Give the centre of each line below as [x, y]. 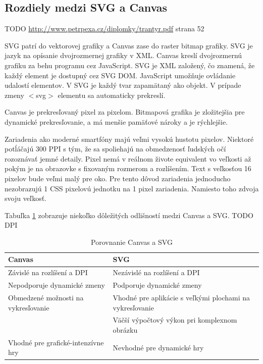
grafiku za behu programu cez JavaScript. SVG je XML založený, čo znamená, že [130, 65]
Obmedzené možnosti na [46, 298]
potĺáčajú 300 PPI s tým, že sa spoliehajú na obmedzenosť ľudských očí [115, 149]
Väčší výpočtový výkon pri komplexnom [175, 320]
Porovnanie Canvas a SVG [132, 242]
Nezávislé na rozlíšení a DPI [156, 272]
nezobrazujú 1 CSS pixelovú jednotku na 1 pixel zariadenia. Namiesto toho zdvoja [132, 188]
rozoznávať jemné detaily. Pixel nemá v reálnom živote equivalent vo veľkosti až [128, 158]
